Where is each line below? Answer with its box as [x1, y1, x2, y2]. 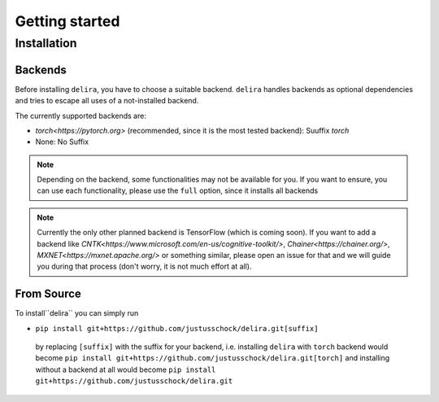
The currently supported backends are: [15, 111, 146, 120]
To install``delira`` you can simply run [15, 308, 139, 318]
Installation [15, 36, 77, 50]
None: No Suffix [35, 137, 89, 146]
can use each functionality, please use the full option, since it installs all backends [37, 186, 319, 195]
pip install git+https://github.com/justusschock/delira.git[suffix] [35, 324, 319, 333]
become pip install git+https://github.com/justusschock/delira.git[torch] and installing [35, 353, 390, 363]
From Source [15, 287, 81, 301]
